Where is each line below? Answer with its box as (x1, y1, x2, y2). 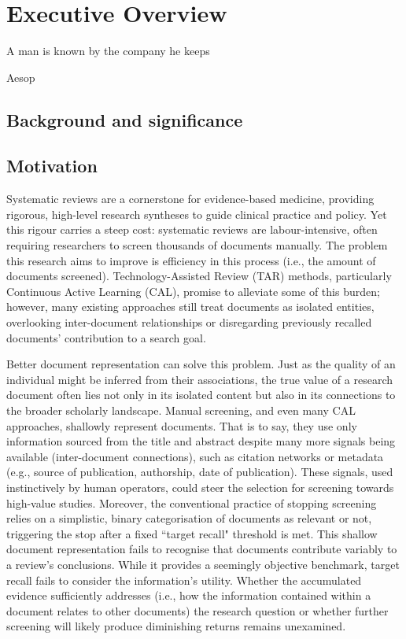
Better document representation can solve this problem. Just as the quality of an (6, 356, 396, 372)
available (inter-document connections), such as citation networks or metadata (6, 448, 384, 464)
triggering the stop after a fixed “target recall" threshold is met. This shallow (6, 525, 378, 541)
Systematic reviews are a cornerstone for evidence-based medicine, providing (6, 190, 375, 207)
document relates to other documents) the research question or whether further (6, 602, 389, 619)
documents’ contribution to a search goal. (6, 329, 206, 345)
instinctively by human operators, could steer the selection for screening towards (6, 478, 394, 495)
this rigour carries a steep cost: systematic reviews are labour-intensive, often (6, 221, 378, 238)
